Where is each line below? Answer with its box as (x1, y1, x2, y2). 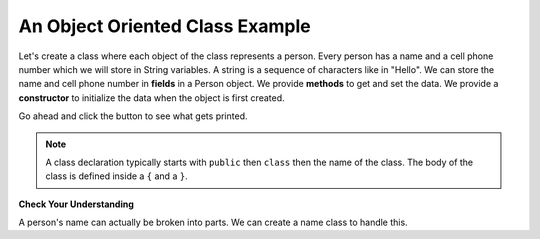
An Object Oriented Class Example (18, 15, 312, 37)
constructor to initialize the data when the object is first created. (18, 91, 285, 104)
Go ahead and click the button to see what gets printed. (18, 110, 248, 122)
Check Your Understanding (18, 198, 134, 210)
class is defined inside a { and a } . (45, 170, 189, 182)
